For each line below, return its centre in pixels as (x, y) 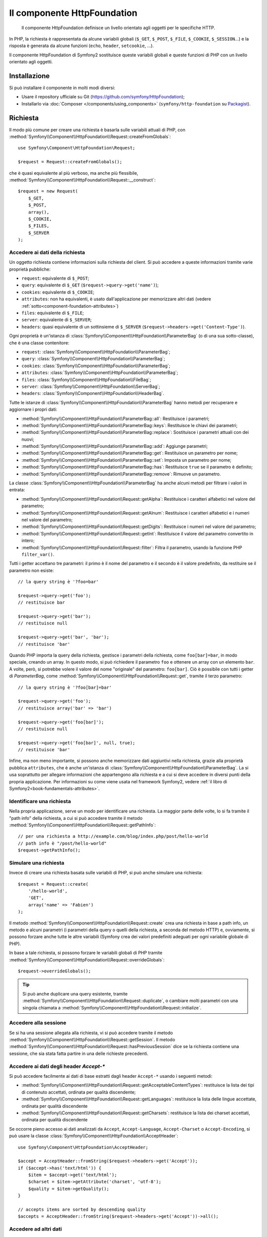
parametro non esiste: (31, 570)
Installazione (29, 76)
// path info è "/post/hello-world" (62, 843)
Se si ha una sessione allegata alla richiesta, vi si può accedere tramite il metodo (91, 1033)
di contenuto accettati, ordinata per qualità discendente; (79, 1092)
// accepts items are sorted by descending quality (82, 1210)
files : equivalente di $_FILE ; (53, 313)
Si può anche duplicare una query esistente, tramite (75, 994)
